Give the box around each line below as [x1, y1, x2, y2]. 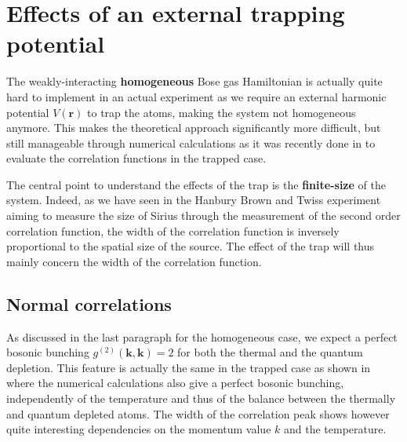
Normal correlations [6, 291, 172, 316]
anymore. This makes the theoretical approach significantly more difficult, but [6, 119, 381, 136]
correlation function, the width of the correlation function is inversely [6, 222, 340, 239]
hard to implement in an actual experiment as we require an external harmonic [6, 88, 387, 104]
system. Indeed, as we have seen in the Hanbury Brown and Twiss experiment [6, 192, 381, 208]
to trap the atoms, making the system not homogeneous [87, 104, 356, 120]
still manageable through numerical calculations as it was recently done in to [6, 134, 376, 151]
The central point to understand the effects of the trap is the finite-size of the [6, 176, 386, 192]
